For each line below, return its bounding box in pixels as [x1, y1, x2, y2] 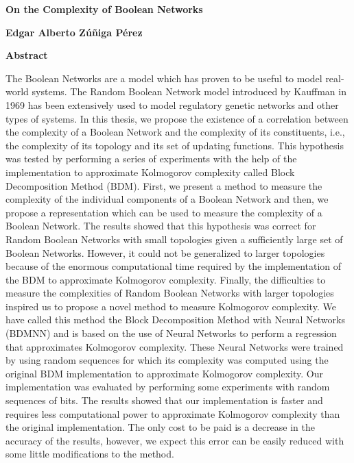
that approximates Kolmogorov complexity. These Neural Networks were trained [5, 339, 344, 353]
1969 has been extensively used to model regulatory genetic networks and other [5, 97, 339, 112]
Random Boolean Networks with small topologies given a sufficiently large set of [5, 231, 343, 246]
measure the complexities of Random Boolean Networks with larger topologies [5, 286, 334, 300]
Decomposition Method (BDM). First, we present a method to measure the [5, 178, 322, 192]
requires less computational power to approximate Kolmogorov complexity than [5, 406, 340, 421]
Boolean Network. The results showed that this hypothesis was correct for [5, 218, 316, 233]
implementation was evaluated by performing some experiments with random [5, 379, 330, 394]
